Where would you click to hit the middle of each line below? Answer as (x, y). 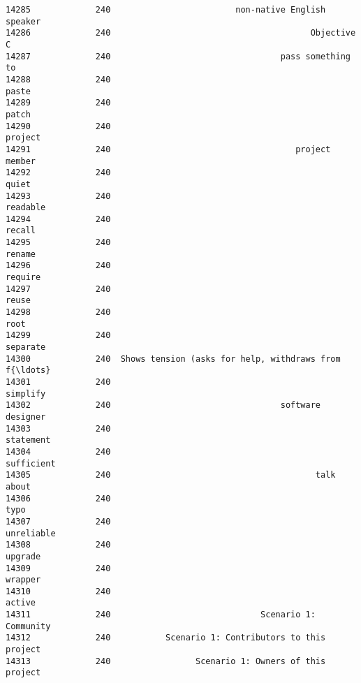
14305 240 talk (171, 475)
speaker (23, 21)
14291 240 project (168, 149)
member (21, 161)
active (21, 603)
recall (21, 231)
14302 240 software (163, 405)
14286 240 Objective (181, 33)
